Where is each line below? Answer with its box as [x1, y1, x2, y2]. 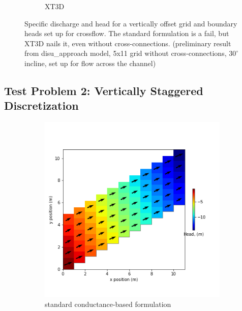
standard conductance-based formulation [45, 298, 171, 309]
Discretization [4, 98, 79, 113]
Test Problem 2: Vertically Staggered [4, 82, 203, 98]
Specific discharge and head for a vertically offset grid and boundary [24, 18, 237, 28]
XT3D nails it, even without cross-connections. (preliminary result [24, 38, 231, 48]
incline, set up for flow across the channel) [24, 57, 156, 68]
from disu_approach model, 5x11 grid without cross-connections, [24, 48, 227, 58]
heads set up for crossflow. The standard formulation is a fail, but [24, 28, 229, 39]
